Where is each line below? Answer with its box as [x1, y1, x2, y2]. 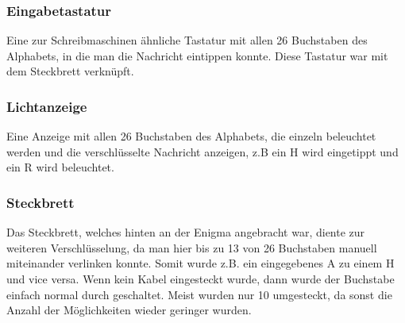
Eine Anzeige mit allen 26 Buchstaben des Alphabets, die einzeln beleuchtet [6, 128, 376, 144]
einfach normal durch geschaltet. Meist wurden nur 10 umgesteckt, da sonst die [6, 286, 392, 302]
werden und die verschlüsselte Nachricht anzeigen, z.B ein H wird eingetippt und [6, 143, 399, 160]
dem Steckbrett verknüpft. [6, 63, 134, 79]
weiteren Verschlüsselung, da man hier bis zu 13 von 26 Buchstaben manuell [6, 239, 377, 256]
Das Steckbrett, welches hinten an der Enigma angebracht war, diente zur [6, 224, 365, 240]
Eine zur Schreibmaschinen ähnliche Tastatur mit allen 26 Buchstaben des [6, 32, 368, 48]
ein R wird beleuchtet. [6, 159, 114, 175]
